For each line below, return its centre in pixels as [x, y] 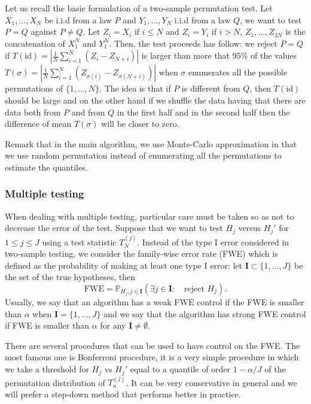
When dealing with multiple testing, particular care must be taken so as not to [150, 216]
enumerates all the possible [238, 72]
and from [88, 112]
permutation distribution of [55, 382]
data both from [33, 112]
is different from [211, 88]
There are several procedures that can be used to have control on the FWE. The [153, 345]
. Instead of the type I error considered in [213, 242]
